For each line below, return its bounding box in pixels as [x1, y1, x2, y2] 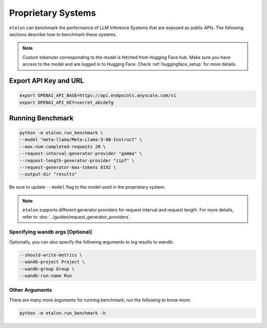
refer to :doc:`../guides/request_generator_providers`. [22, 214, 131, 220]
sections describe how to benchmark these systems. [9, 31, 117, 37]
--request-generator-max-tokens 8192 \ [19, 164, 116, 170]
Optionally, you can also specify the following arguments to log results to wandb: [9, 239, 174, 245]
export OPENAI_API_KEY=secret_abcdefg [19, 99, 114, 105]
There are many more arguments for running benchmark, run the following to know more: [9, 297, 191, 303]
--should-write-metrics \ [19, 252, 83, 258]
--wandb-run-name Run [19, 273, 72, 279]
